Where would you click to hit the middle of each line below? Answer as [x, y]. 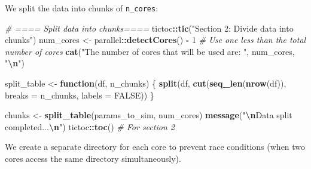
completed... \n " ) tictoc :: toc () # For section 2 [90, 126]
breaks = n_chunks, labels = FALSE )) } [80, 95]
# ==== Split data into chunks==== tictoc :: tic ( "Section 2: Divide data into [149, 28]
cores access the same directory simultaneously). [93, 158]
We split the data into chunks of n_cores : [82, 8]
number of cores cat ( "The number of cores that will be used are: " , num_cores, [150, 51]
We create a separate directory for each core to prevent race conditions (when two [155, 147]
